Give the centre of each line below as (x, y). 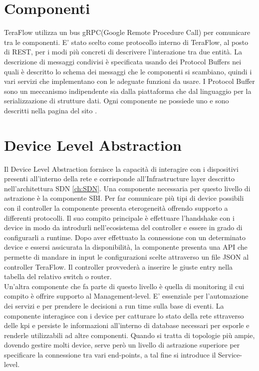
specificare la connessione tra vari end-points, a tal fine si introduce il (110, 354)
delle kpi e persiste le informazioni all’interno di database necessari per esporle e (127, 325)
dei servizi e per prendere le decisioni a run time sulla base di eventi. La (114, 305)
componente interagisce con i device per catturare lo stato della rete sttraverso (124, 315)
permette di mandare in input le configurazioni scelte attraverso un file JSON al (127, 256)
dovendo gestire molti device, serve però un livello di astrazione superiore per (122, 345)
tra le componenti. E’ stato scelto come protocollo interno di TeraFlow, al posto (126, 42)
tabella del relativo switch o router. (58, 276)
